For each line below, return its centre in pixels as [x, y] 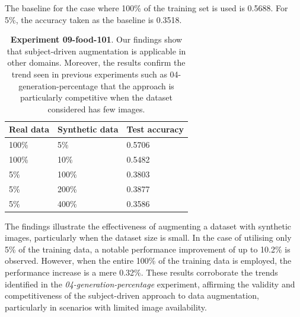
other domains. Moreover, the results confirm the [96, 62]
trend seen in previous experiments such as [89, 74]
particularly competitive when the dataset [96, 97]
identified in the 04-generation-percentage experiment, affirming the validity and [150, 284]
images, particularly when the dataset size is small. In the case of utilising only [148, 237]
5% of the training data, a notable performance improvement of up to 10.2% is [148, 249]
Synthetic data [88, 129]
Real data [29, 129]
